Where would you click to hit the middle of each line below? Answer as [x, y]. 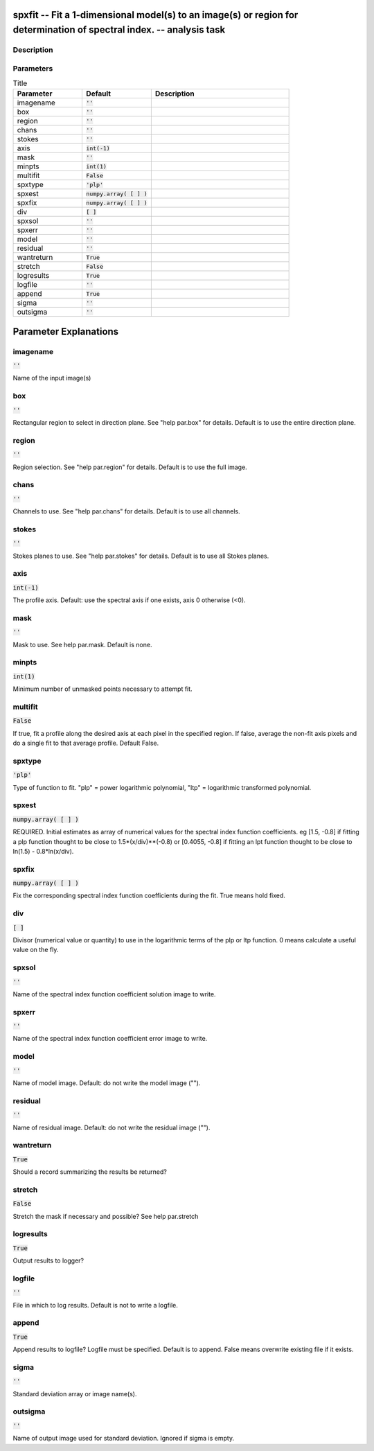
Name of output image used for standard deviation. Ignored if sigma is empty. [124, 1439]
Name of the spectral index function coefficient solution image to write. [114, 994]
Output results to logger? [48, 1260]
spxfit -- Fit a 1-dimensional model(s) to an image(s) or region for [155, 15]
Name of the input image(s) [52, 378]
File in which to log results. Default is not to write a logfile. [95, 1305]
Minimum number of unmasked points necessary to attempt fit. [103, 689]
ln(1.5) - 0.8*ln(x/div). [43, 851]
